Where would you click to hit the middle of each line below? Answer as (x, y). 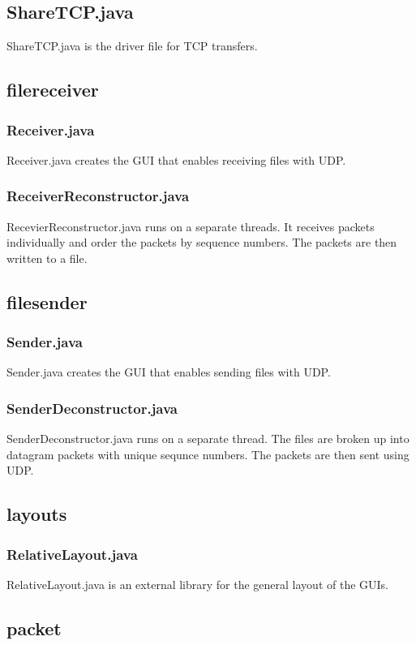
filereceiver (53, 90)
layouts (37, 514)
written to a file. (47, 258)
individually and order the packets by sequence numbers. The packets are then (202, 242)
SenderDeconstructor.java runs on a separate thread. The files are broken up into (208, 439)
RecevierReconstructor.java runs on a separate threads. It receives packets (191, 226)
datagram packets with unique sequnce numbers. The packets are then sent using (208, 454)
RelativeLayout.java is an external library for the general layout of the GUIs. (198, 584)
